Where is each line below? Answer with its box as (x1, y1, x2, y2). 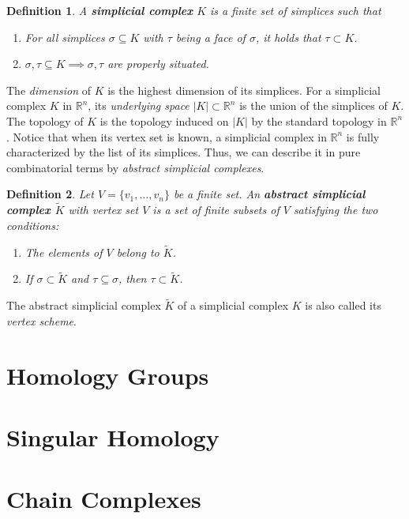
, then (118, 270, 147, 287)
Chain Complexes (6, 483, 201, 515)
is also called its (305, 297, 381, 314)
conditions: (6, 216, 59, 233)
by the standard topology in (251, 112, 387, 129)
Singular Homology (6, 420, 220, 453)
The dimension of (6, 81, 91, 98)
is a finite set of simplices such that (210, 2, 381, 18)
